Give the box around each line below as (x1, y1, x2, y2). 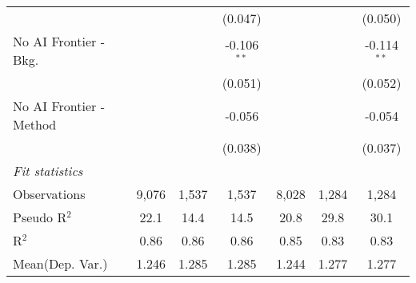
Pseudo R (13, 208, 67, 226)
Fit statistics (13, 161, 83, 180)
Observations (13, 185, 86, 203)
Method (13, 115, 57, 134)
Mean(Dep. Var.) (13, 254, 108, 273)
